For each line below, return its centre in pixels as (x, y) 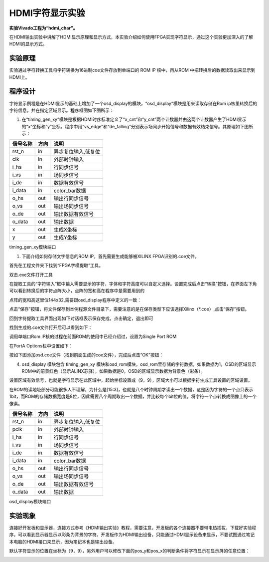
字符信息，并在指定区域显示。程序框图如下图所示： (62, 110)
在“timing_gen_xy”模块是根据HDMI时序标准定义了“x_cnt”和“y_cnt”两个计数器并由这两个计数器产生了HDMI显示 (134, 119)
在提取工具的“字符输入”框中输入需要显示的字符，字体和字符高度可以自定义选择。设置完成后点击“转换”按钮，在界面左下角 (133, 284)
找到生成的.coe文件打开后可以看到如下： (51, 327)
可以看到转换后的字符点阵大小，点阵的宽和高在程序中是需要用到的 (77, 291)
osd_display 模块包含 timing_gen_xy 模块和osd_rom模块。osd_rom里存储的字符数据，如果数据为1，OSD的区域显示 (139, 364)
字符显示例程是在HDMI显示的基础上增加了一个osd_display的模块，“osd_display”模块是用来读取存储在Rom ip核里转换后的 (133, 103)
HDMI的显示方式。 (28, 44)
